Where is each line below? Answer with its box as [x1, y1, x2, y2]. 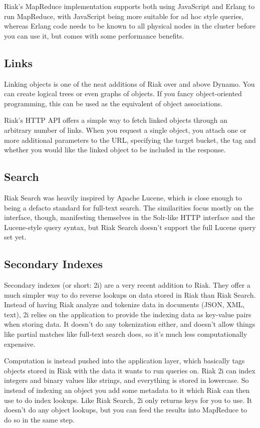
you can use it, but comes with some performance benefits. [4, 30, 184, 41]
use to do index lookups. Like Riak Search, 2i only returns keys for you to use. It [4, 394, 252, 405]
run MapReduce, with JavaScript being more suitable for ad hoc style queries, [4, 11, 244, 21]
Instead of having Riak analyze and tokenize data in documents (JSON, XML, [4, 299, 245, 310]
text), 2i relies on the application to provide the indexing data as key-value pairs [4, 309, 251, 319]
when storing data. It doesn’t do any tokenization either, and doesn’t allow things [4, 319, 255, 329]
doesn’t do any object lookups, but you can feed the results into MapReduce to [4, 404, 247, 415]
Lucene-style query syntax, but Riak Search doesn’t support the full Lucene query [4, 222, 256, 232]
